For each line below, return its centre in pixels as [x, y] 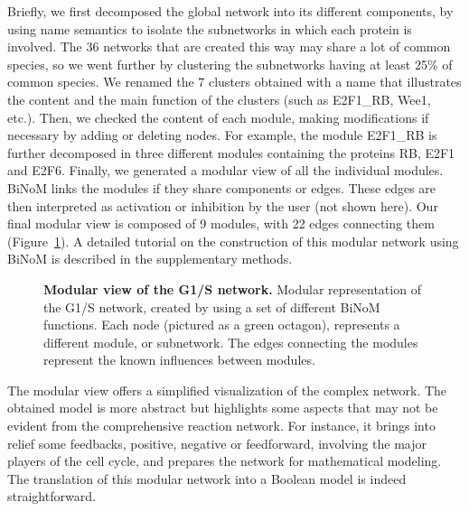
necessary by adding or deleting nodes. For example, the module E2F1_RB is [222, 135]
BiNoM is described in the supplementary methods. [150, 259]
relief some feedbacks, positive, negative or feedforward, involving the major [217, 443]
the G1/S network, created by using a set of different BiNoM [212, 307]
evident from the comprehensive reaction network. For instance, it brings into [221, 426]
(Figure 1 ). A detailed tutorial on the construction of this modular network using [233, 241]
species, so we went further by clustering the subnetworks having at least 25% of [230, 64]
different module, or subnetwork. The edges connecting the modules [231, 342]
